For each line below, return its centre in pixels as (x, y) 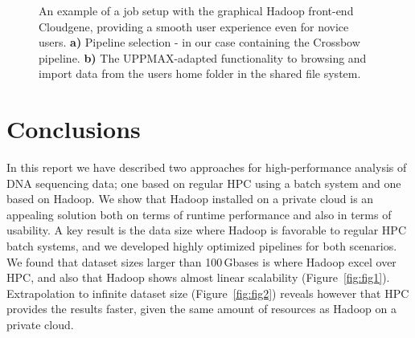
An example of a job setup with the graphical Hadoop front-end (196, 10)
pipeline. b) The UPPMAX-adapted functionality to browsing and (203, 57)
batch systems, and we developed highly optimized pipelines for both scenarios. (202, 246)
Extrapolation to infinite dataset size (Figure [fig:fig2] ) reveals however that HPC (208, 293)
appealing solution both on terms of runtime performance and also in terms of (199, 214)
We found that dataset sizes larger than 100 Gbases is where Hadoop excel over (201, 261)
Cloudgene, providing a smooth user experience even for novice (194, 26)
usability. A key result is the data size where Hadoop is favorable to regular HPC (206, 230)
